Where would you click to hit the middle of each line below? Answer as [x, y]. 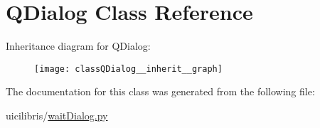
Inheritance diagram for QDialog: [78, 46]
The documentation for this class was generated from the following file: [160, 91]
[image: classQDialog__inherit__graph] [128, 69]
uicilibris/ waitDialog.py [57, 115]
